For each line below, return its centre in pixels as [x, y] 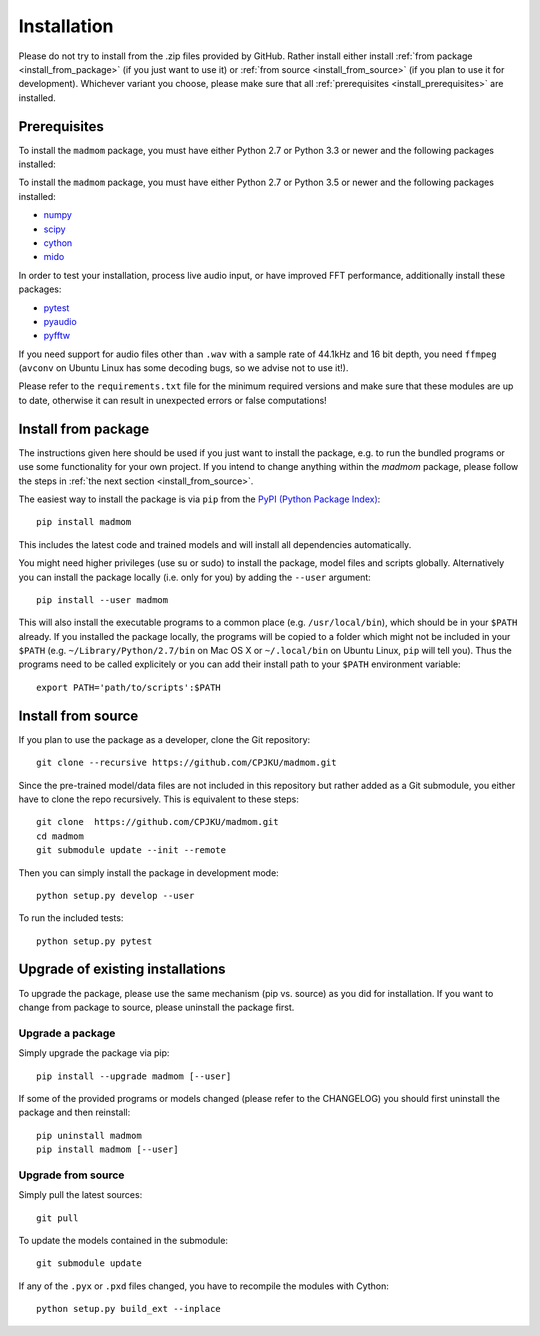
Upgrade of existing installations [122, 969]
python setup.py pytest [94, 941]
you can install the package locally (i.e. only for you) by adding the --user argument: [195, 577]
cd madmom [60, 836]
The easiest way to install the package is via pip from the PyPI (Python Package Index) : [199, 499]
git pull [57, 1218]
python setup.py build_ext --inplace [129, 1309]
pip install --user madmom [102, 599]
